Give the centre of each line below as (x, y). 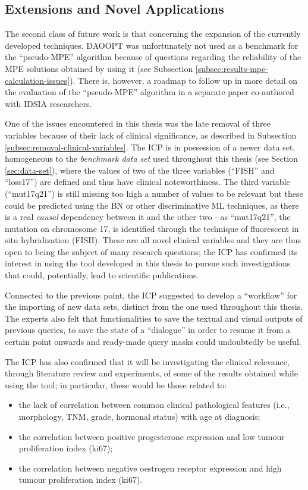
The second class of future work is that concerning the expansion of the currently (153, 34)
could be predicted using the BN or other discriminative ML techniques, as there (152, 205)
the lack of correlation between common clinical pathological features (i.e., (154, 405)
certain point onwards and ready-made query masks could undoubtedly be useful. (153, 342)
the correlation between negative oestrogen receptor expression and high (150, 468)
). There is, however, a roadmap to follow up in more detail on (184, 80)
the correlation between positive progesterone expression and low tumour (152, 436)
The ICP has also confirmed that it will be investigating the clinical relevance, (147, 361)
